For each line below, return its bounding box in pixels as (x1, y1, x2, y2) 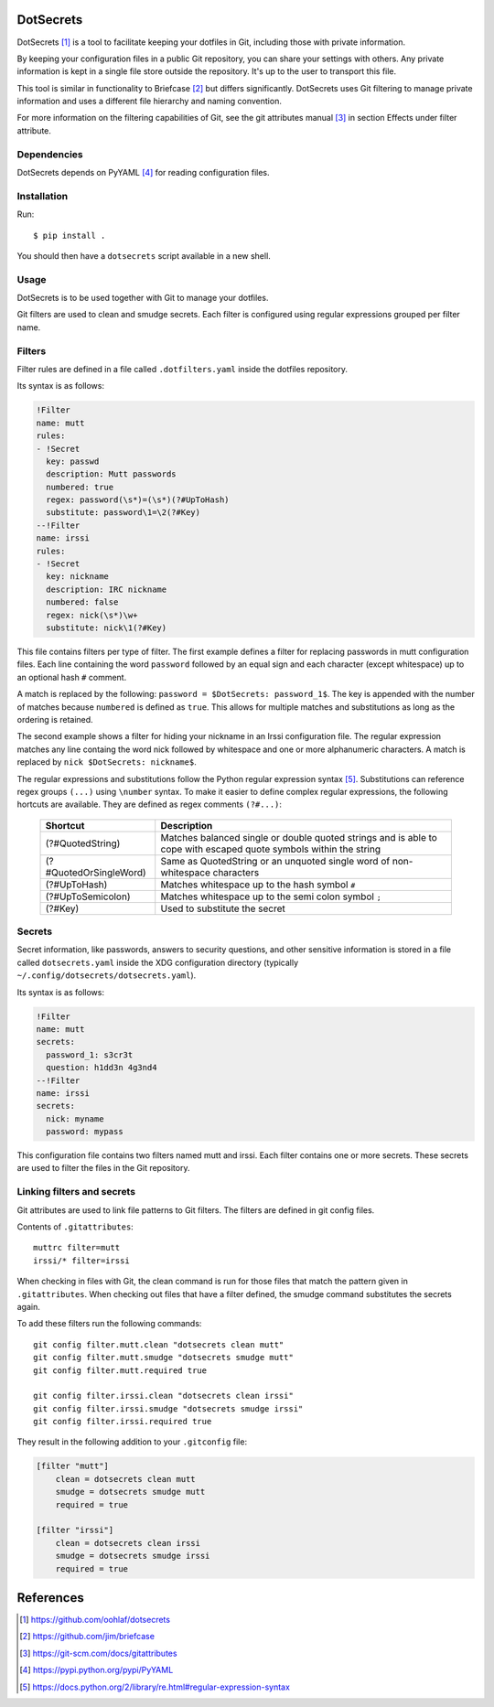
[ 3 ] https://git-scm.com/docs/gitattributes (19, 1648, 177, 1659)
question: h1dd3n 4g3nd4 (46, 1062, 157, 1073)
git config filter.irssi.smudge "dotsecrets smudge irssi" (33, 1403, 304, 1413)
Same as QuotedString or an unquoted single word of (160, 854, 391, 867)
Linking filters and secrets (16, 1186, 136, 1198)
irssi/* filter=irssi (33, 1255, 130, 1266)
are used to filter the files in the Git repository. (16, 1163, 190, 1174)
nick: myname (46, 1113, 104, 1124)
